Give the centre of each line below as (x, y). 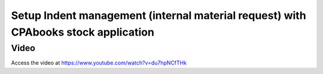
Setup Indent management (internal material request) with (159, 15)
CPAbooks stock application (83, 32)
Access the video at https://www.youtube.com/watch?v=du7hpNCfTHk (99, 63)
